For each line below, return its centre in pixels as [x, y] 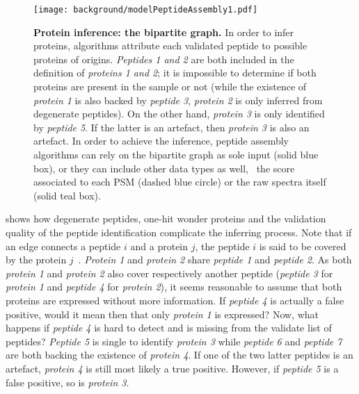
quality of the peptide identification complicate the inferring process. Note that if [179, 232]
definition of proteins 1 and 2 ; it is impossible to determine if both [175, 73]
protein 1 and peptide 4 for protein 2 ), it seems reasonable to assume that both [174, 287]
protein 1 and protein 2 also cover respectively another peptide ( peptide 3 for [169, 273]
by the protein [36, 260]
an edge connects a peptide [63, 246]
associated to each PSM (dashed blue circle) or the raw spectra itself [180, 182]
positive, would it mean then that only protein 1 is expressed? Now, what [162, 314]
